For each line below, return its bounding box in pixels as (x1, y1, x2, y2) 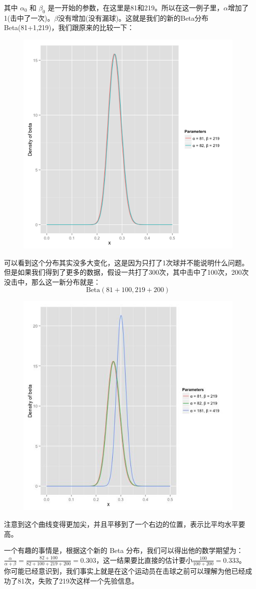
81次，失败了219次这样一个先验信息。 (17, 575, 138, 586)
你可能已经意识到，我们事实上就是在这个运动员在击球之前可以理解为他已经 (4, 566, 245, 576)
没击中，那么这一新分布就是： (4, 276, 100, 287)
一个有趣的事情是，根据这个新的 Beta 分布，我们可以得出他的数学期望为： (4, 545, 243, 555)
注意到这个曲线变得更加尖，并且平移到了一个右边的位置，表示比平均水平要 (4, 518, 245, 529)
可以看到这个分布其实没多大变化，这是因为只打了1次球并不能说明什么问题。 (4, 257, 249, 267)
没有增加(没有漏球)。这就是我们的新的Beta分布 (58, 12, 209, 23)
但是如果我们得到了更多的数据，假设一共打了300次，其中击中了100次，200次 (4, 267, 249, 277)
